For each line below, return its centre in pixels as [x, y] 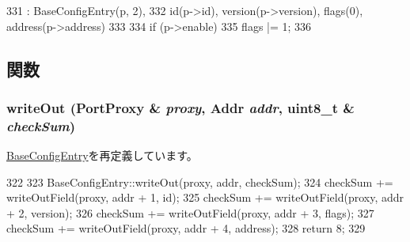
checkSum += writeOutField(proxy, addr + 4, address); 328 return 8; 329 [186, 228]
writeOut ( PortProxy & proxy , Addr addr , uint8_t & [180, 107]
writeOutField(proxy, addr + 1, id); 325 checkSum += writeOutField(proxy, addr [205, 197]
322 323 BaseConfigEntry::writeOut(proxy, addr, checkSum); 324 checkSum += [200, 181]
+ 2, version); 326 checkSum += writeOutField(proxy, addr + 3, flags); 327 [190, 212]
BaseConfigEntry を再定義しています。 [102, 155]
